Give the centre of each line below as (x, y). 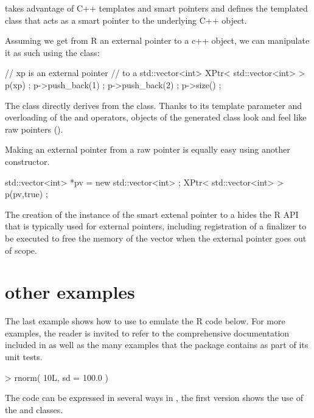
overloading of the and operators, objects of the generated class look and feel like (156, 117)
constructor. (27, 161)
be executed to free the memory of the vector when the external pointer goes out (156, 238)
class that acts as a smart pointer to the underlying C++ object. (126, 20)
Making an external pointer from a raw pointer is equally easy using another (148, 149)
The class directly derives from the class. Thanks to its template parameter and (153, 105)
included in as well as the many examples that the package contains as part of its (157, 345)
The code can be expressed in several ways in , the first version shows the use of (154, 398)
